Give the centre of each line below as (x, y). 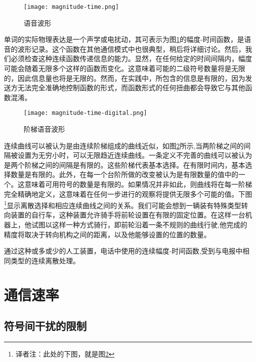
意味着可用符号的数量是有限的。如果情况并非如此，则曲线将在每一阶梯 (138, 184)
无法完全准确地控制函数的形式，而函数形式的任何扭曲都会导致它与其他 (131, 88)
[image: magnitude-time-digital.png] (85, 113)
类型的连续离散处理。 (45, 260)
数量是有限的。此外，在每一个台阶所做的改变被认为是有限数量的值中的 (124, 174)
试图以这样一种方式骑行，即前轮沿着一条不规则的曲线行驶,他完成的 (139, 225)
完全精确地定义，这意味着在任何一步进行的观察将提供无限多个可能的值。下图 (128, 194)
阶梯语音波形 (44, 129)
